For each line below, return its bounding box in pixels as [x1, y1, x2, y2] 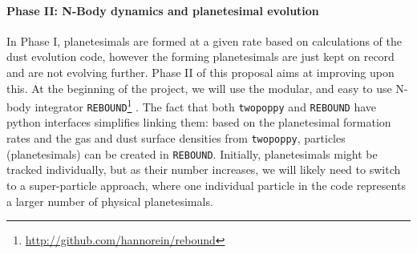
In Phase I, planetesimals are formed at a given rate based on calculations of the [6, 32, 402, 49]
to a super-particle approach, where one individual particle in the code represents [6, 176, 406, 193]
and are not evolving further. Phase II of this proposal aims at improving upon [6, 63, 395, 80]
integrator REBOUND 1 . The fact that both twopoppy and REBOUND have [34, 96, 377, 115]
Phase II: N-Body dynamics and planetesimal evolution [6, 2, 319, 18]
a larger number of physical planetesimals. [6, 192, 213, 209]
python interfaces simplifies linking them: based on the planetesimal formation [6, 114, 391, 131]
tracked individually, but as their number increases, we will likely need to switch [6, 161, 401, 178]
